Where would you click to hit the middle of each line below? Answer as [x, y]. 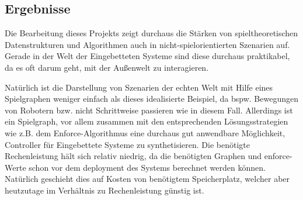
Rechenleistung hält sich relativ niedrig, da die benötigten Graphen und [133, 156]
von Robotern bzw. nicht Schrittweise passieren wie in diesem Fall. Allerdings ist [149, 110]
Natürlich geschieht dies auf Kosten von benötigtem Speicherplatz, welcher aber [147, 179]
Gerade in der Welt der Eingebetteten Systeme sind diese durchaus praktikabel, [147, 56]
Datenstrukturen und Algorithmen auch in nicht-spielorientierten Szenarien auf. [147, 44]
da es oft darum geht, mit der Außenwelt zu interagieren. [107, 67]
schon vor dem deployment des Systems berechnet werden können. [147, 167]
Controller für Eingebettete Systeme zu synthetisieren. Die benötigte [127, 144]
